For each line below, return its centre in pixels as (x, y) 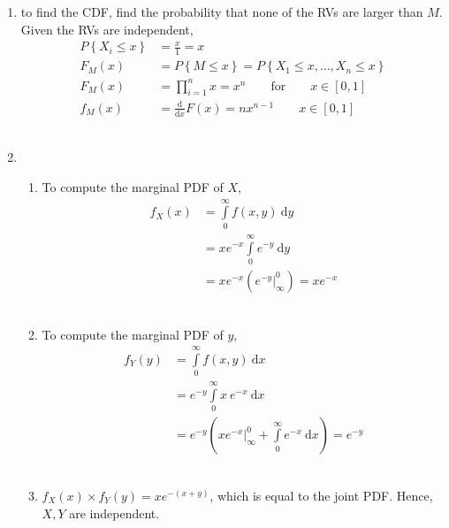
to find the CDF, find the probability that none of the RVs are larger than (222, 11)
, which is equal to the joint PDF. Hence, (321, 496)
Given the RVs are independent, (107, 29)
